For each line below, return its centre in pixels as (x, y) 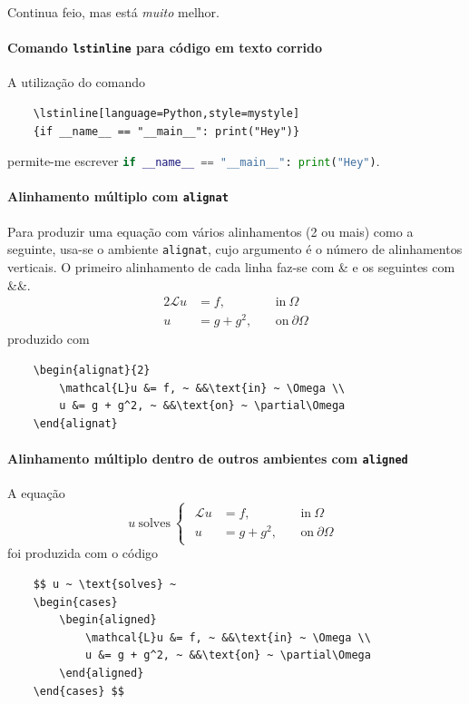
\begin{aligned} (108, 620)
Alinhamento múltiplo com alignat (118, 196)
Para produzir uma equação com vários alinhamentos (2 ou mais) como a (210, 231)
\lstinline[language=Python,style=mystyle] (166, 114)
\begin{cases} (75, 602)
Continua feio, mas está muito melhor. (113, 12)
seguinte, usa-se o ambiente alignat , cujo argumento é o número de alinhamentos (235, 249)
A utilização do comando (77, 82)
